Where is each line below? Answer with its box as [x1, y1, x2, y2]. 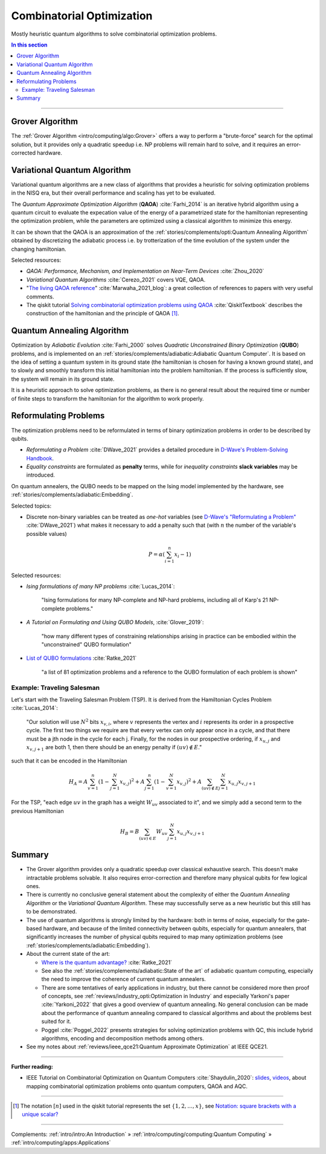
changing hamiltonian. [11, 245, 66, 253]
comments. [26, 293, 54, 300]
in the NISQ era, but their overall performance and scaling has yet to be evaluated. [11, 189, 216, 196]
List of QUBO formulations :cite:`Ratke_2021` [26, 654, 137, 662]
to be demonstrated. [26, 908, 77, 915]
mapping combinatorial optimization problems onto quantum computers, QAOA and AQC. [26, 1082, 248, 1090]
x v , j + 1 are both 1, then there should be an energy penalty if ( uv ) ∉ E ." [26, 743, 202, 752]
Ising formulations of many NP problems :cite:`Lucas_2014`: [26, 583, 175, 590]
